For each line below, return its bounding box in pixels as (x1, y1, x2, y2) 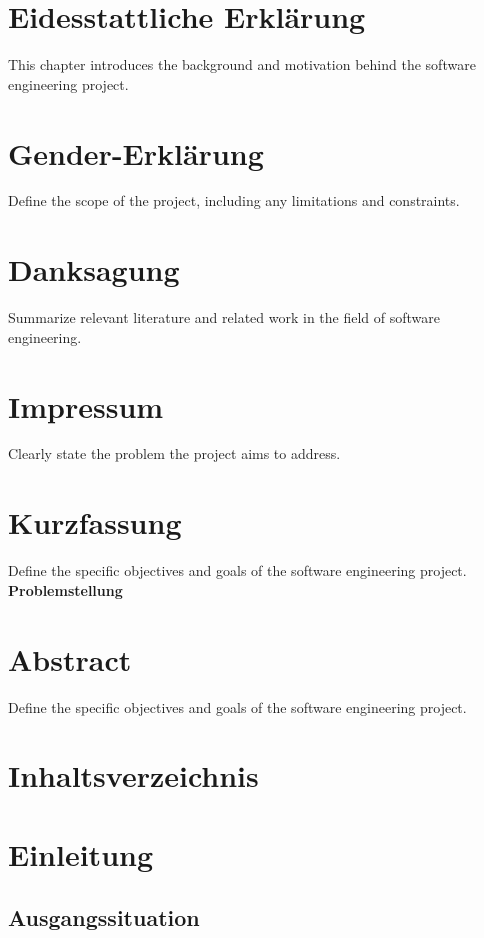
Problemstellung (8, 579, 123, 600)
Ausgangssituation (8, 902, 200, 933)
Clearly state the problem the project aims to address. (8, 443, 341, 464)
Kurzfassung (8, 502, 182, 543)
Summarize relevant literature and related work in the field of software (8, 307, 441, 328)
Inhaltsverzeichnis (8, 755, 259, 796)
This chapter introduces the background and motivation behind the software (8, 54, 476, 75)
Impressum (8, 385, 164, 426)
